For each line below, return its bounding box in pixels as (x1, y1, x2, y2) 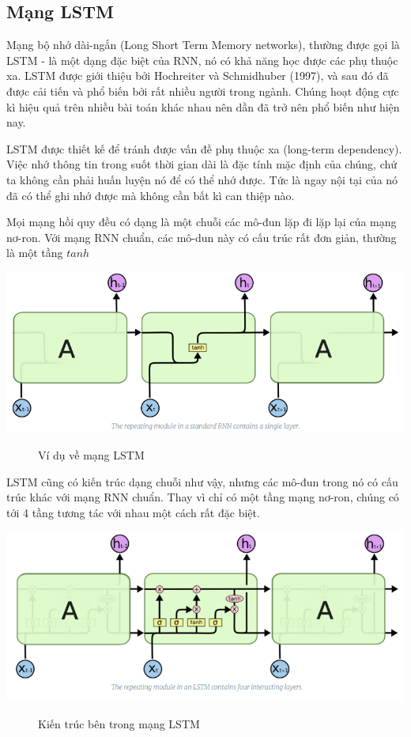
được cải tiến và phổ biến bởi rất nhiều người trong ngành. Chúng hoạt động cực (6, 82, 399, 99)
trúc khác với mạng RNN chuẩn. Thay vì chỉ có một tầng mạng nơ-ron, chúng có (6, 489, 399, 505)
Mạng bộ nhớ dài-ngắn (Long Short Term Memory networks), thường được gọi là (6, 36, 400, 53)
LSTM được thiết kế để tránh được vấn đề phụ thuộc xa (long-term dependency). (6, 140, 402, 157)
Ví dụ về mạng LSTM (38, 447, 145, 463)
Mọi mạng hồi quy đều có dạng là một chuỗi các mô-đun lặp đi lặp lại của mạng (6, 214, 397, 230)
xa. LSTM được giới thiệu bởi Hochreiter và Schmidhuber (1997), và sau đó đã (6, 67, 389, 84)
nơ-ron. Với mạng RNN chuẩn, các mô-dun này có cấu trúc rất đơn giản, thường (6, 229, 397, 245)
